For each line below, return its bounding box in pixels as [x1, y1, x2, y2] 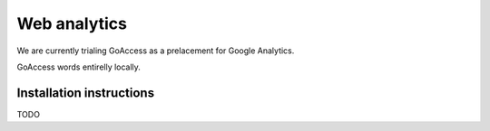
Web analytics [16, 14, 127, 33]
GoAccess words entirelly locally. [16, 61, 141, 72]
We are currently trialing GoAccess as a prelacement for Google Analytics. [16, 45, 295, 56]
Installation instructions [16, 85, 154, 100]
